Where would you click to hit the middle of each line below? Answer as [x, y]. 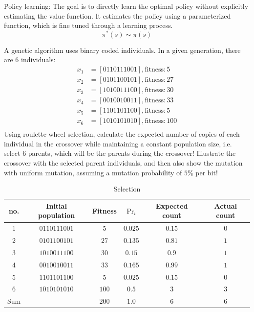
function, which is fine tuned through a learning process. [88, 25]
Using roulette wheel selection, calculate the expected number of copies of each [122, 134]
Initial [56, 205]
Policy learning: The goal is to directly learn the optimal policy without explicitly [126, 6]
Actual [225, 205]
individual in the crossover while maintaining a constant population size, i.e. [118, 143]
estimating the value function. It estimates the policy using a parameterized [117, 15]
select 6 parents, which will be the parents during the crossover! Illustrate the [120, 153]
